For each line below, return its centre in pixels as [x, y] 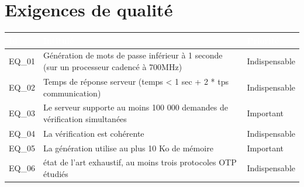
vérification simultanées [85, 118]
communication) [72, 93]
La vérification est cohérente [94, 133]
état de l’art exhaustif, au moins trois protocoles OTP [140, 162]
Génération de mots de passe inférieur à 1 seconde [133, 55]
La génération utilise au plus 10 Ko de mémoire [128, 148]
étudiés [56, 174]
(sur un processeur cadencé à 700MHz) [113, 67]
